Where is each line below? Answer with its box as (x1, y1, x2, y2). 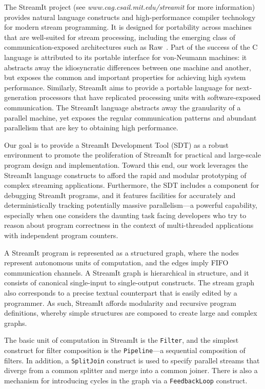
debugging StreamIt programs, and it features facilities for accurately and (4, 189, 236, 200)
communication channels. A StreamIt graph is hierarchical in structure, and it (4, 267, 249, 278)
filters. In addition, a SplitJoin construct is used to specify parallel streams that (4, 355, 260, 365)
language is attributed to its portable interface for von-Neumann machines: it (4, 51, 247, 62)
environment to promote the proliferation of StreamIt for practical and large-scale (4, 149, 261, 160)
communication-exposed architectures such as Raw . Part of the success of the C (4, 42, 258, 52)
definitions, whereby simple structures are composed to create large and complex (4, 307, 257, 318)
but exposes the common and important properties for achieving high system (4, 72, 246, 83)
